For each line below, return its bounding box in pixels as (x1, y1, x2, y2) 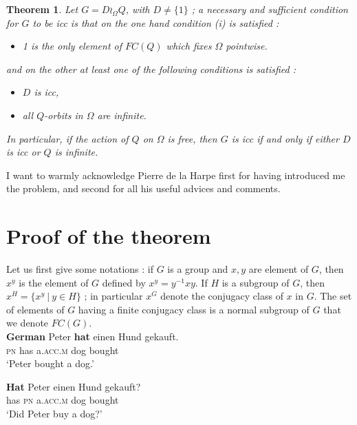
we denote (6, 315, 49, 330)
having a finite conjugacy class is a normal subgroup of (78, 302, 310, 316)
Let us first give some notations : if (6, 262, 154, 276)
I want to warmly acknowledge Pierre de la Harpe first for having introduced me (6, 167, 345, 182)
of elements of (6, 302, 65, 316)
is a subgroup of (221, 275, 290, 289)
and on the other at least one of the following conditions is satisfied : (6, 61, 296, 76)
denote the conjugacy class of (160, 289, 283, 303)
